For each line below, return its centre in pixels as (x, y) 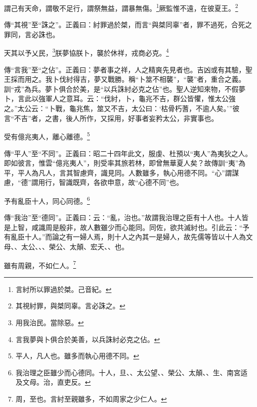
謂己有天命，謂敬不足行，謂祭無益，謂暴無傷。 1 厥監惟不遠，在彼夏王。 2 (121, 7)
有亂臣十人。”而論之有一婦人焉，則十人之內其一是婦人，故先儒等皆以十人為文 (128, 237)
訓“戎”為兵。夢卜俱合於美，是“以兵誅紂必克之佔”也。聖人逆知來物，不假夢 (125, 88)
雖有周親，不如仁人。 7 (40, 264)
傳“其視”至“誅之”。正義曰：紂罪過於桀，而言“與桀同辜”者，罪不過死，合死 (125, 25)
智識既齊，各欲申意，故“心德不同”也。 (121, 182)
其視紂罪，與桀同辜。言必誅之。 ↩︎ (70, 306)
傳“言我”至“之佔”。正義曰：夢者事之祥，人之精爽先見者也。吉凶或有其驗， (125, 69)
